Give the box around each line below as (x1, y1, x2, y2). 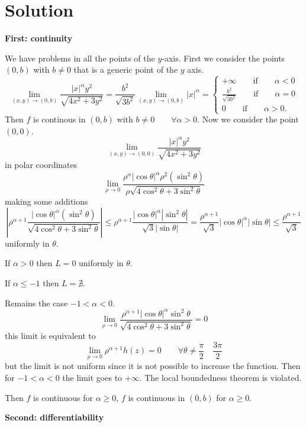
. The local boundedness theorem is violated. (139, 371, 302, 383)
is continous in (33, 113, 86, 125)
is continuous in (128, 391, 185, 403)
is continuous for (33, 391, 94, 403)
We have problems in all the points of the (5, 51, 155, 64)
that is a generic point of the (73, 63, 178, 76)
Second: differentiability (5, 411, 104, 423)
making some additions (5, 195, 88, 208)
